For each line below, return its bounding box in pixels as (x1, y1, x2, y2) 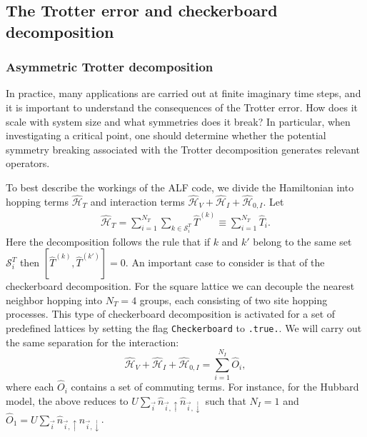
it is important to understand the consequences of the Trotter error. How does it (6, 99, 358, 114)
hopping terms (6, 194, 69, 209)
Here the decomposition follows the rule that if (6, 233, 211, 248)
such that (205, 393, 246, 408)
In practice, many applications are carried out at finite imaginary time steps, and (6, 86, 361, 101)
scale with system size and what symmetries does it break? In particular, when (6, 114, 351, 129)
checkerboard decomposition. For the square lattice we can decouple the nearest (6, 278, 355, 293)
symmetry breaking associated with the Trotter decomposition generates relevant (6, 141, 361, 156)
